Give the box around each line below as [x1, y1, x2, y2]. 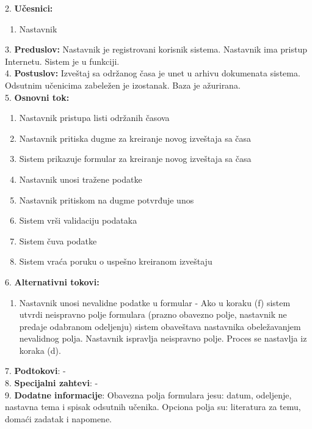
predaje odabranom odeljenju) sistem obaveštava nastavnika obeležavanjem [19, 320, 301, 332]
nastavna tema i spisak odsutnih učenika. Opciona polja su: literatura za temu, [5, 400, 301, 413]
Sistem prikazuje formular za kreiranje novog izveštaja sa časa [19, 152, 252, 165]
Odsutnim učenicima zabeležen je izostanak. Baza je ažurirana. [5, 78, 241, 91]
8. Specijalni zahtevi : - [5, 376, 98, 389]
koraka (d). [19, 343, 61, 356]
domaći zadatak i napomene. [5, 412, 112, 425]
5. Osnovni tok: [5, 90, 70, 103]
